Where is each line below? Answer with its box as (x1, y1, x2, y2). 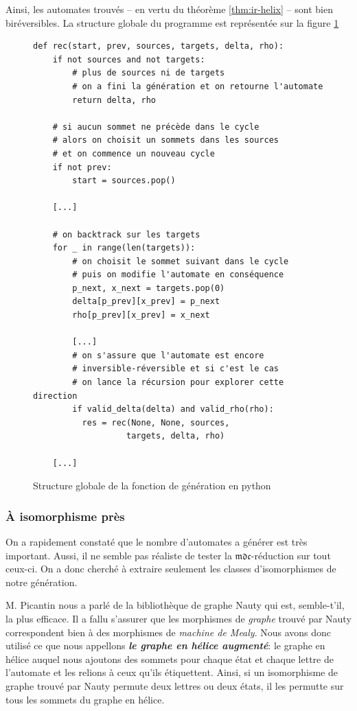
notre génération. (5, 574, 78, 589)
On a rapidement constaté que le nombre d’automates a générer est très (5, 535, 308, 548)
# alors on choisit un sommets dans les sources (52, 135, 279, 145)
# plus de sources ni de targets (72, 68, 225, 78)
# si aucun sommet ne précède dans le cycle (52, 121, 260, 132)
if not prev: (52, 162, 112, 172)
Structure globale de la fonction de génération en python (33, 478, 271, 493)
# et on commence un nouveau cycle (52, 148, 215, 159)
